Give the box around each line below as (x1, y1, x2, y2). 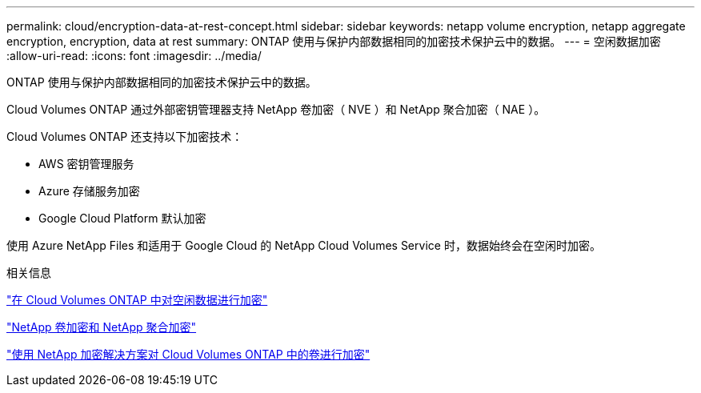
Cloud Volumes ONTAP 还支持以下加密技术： (6, 130, 243, 143)
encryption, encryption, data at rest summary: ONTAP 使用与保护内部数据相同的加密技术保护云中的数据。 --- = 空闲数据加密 (6, 34, 661, 48)
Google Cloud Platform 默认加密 (38, 211, 206, 225)
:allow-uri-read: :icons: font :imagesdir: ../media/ (6, 49, 262, 62)
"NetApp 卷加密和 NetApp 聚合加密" (6, 320, 197, 334)
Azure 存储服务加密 (38, 184, 140, 198)
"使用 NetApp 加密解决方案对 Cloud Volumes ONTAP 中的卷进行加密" (6, 347, 371, 361)
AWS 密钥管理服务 (38, 157, 134, 170)
